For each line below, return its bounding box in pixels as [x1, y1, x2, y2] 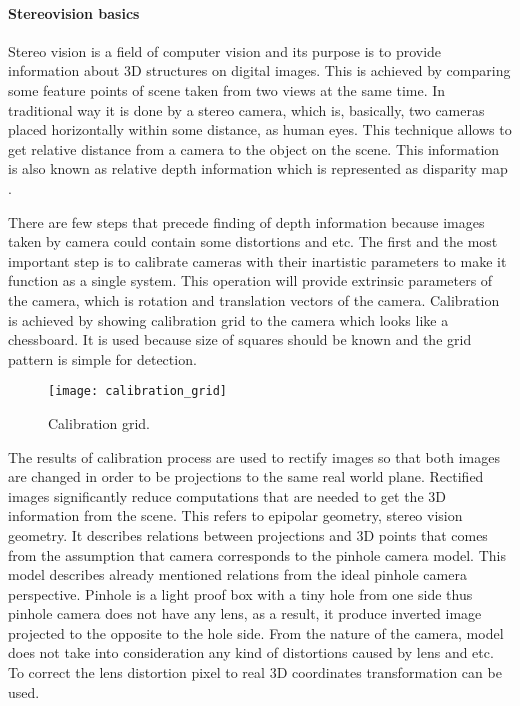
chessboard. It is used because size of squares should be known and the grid [8, 329, 472, 350]
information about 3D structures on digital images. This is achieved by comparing [8, 60, 511, 81]
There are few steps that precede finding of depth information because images [8, 211, 485, 232]
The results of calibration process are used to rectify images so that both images [8, 446, 500, 467]
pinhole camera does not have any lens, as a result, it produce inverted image [8, 603, 482, 624]
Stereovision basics [8, 2, 140, 23]
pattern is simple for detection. [8, 348, 197, 369]
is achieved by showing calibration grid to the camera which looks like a [8, 309, 449, 330]
